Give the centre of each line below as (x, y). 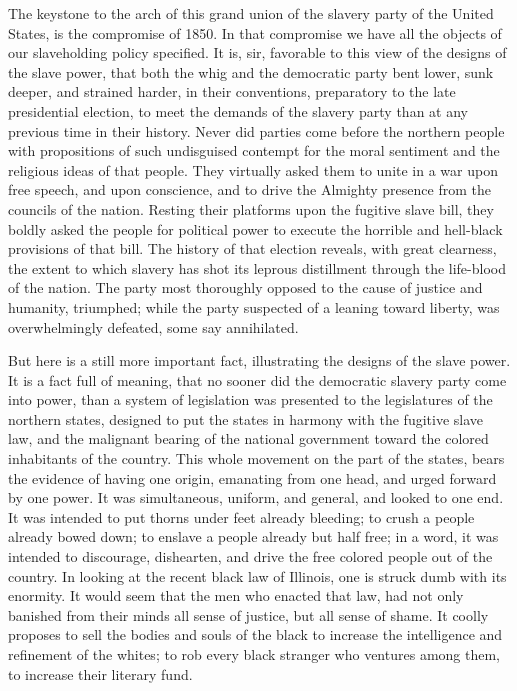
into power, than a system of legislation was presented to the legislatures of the (250, 399)
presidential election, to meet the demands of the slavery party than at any (238, 110)
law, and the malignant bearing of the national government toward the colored (248, 438)
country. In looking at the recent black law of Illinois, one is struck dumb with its (257, 575)
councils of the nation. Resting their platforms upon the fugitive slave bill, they (251, 208)
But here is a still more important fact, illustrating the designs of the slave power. (259, 360)
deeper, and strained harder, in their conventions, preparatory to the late (232, 91)
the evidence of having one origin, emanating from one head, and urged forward (252, 477)
